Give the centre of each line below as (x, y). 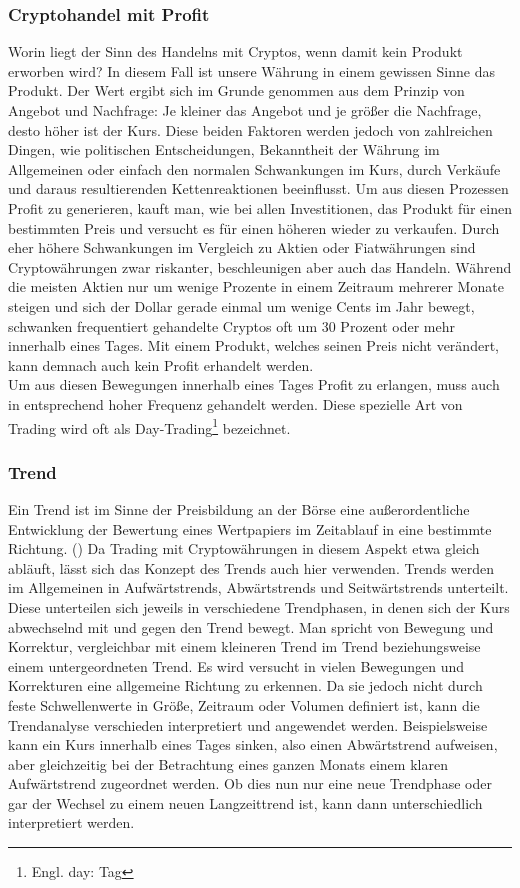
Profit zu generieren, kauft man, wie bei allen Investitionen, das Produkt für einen (260, 207)
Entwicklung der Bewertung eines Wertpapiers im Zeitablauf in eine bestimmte (250, 528)
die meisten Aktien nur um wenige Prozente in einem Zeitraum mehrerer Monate (256, 286)
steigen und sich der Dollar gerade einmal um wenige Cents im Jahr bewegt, (241, 305)
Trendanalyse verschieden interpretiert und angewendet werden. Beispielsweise (248, 724)
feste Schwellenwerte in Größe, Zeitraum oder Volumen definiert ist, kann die (244, 704)
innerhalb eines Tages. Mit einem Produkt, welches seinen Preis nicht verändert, (253, 345)
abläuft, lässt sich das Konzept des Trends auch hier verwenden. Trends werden (251, 567)
